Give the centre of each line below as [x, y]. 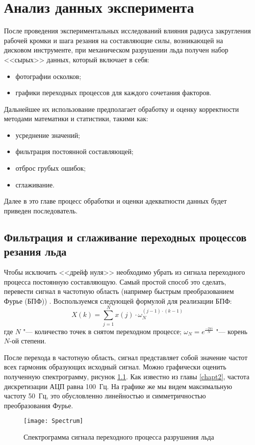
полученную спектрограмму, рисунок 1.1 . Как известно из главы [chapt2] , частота [127, 376]
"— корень [232, 331]
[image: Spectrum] [53, 421]
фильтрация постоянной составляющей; [75, 151]
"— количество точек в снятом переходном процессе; [102, 331]
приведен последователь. [41, 210]
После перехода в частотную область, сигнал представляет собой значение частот [126, 357]
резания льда [35, 251]
